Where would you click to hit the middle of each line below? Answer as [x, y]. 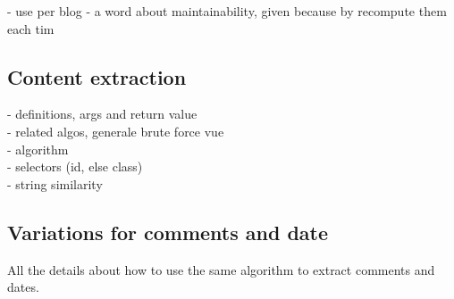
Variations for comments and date [168, 232]
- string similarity [55, 183]
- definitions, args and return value [102, 114]
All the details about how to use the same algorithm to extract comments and [221, 269]
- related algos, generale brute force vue [116, 131]
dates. [23, 287]
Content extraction [97, 76]
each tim [31, 28]
